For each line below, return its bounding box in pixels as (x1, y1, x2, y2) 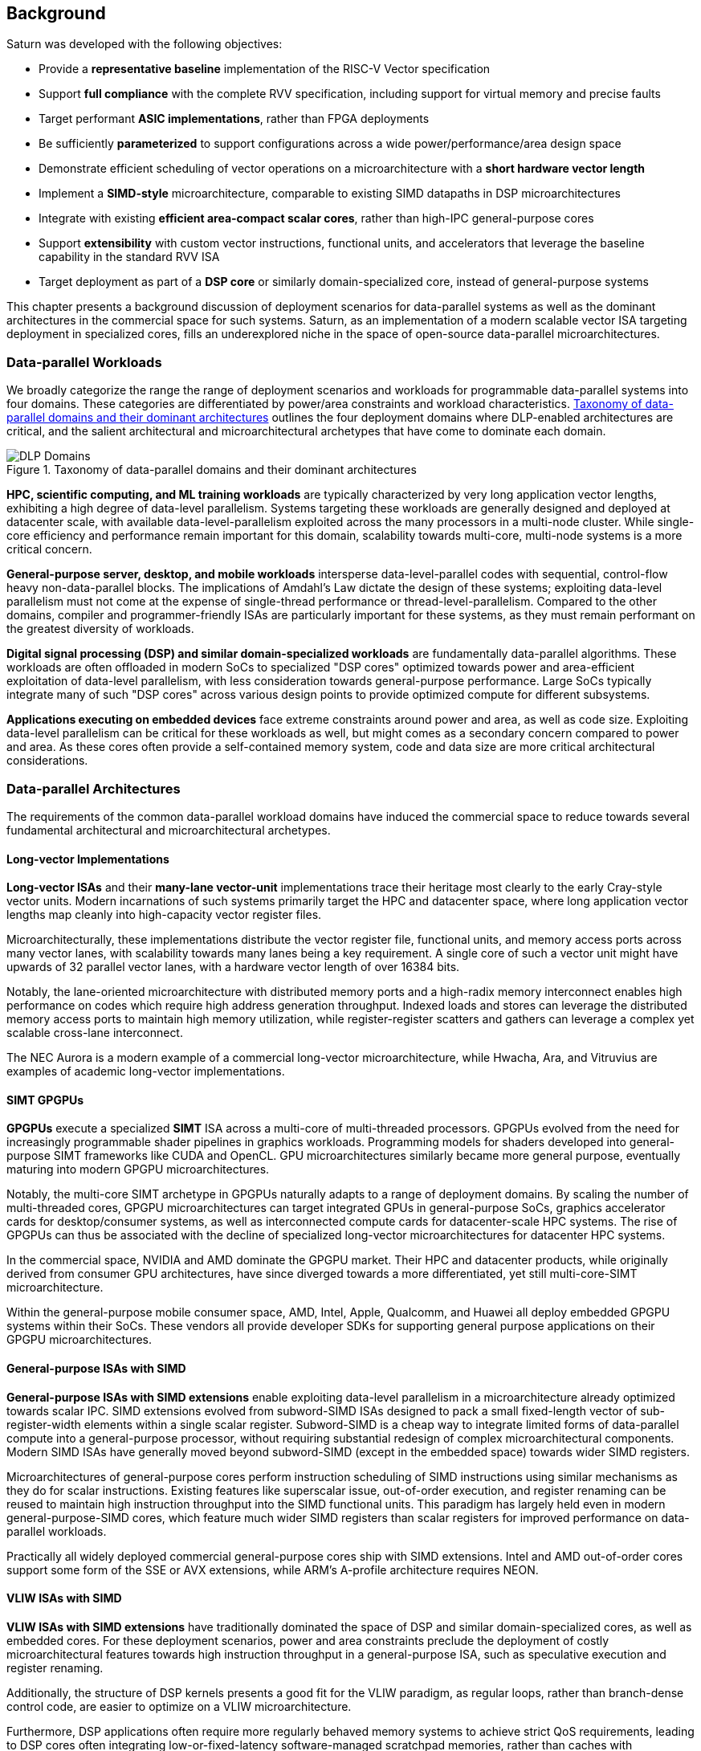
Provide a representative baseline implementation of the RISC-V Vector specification (39, 62, 491, 76)
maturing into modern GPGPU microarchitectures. (6, 1162, 270, 1177)
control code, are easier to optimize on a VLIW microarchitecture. (6, 1699, 352, 1713)
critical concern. (6, 542, 92, 557)
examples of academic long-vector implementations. (6, 1064, 285, 1079)
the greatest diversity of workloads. (6, 622, 194, 636)
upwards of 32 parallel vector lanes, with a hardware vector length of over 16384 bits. (6, 960, 460, 974)
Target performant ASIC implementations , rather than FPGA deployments (39, 112, 430, 126)
